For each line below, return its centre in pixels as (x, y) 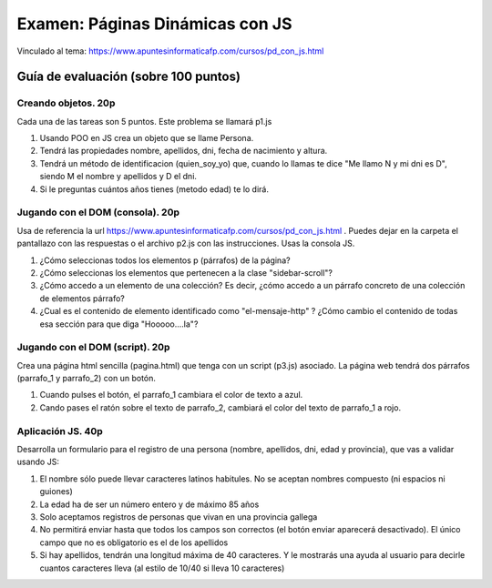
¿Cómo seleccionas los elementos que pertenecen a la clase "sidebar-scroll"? (186, 272)
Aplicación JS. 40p (60, 431)
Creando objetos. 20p (66, 103)
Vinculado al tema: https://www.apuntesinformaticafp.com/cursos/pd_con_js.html (170, 51)
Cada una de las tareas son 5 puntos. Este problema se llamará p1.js (144, 121)
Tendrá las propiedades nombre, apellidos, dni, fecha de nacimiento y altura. (184, 151)
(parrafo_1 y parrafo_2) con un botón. (87, 379)
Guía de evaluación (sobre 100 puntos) (129, 77)
